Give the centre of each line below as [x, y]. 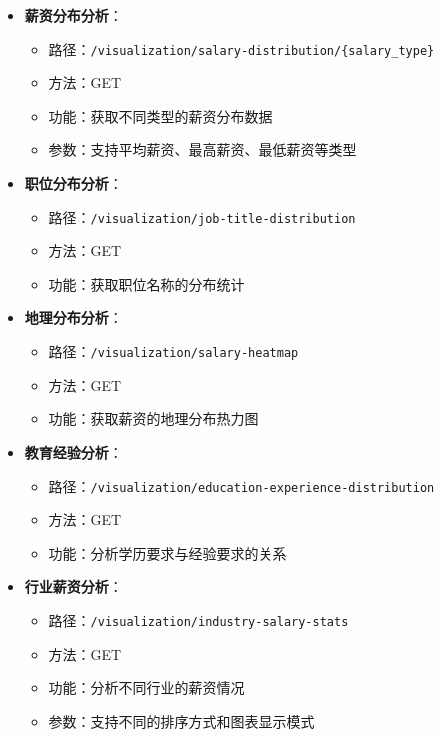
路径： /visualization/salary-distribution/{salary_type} [241, 48]
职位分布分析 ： [73, 183]
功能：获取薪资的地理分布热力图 [153, 418]
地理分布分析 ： [73, 317]
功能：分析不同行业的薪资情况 [146, 687]
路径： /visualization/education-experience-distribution [241, 485]
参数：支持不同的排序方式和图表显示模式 [181, 720]
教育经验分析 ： [73, 451]
